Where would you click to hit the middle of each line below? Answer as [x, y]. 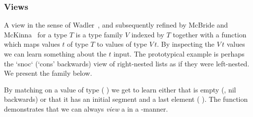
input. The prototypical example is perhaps [179, 54]
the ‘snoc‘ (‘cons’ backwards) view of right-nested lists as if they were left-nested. [127, 63]
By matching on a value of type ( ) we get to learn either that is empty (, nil [120, 89]
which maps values [32, 44]
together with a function [210, 34]
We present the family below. [48, 73]
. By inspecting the [186, 44]
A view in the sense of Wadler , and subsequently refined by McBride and [116, 25]
